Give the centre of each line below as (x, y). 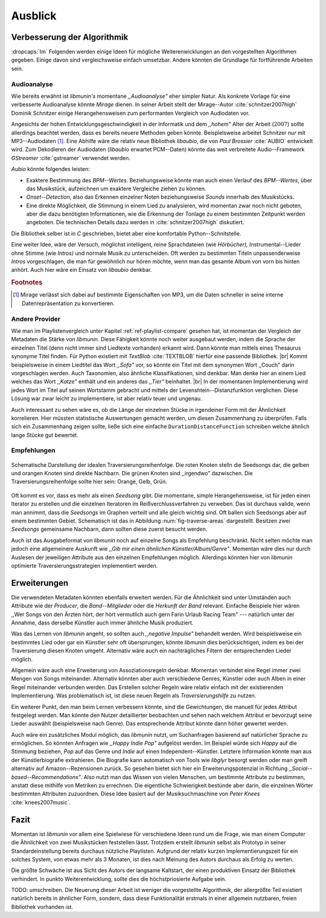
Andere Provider (36, 319)
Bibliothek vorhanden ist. (42, 907)
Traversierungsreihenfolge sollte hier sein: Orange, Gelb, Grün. (89, 482)
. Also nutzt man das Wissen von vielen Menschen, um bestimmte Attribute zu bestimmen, (193, 777)
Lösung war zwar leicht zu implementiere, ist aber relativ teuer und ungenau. (107, 399)
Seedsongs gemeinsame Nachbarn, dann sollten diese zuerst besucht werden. (109, 529)
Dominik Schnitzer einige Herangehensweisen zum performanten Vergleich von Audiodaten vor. (130, 113)
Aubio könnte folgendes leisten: (50, 169)
